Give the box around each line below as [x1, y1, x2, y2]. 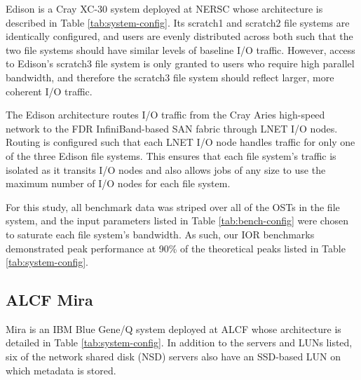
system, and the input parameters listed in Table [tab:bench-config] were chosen [6, 213, 348, 228]
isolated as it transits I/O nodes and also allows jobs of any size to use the [6, 162, 326, 177]
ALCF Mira [6, 289, 93, 311]
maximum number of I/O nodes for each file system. [6, 176, 231, 191]
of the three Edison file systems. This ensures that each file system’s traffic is [6, 148, 336, 163]
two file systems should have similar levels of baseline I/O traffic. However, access [6, 42, 355, 57]
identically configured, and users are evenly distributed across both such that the [6, 29, 353, 43]
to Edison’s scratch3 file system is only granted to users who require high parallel [6, 56, 355, 71]
